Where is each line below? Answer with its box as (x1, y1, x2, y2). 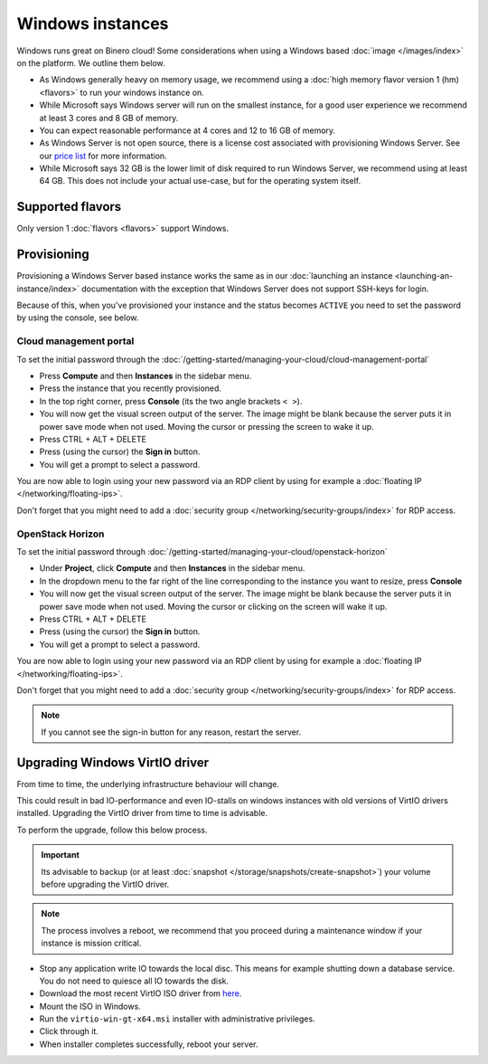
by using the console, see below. (16, 312, 139, 323)
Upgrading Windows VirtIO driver (16, 755, 210, 770)
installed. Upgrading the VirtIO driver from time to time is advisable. (16, 808, 268, 819)
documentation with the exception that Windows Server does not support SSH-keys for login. (81, 283, 429, 294)
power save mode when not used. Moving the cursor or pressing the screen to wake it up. (39, 421, 374, 432)
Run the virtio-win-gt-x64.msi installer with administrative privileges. (39, 1013, 315, 1024)
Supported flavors (16, 199, 122, 214)
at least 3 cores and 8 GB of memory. (39, 112, 179, 123)
